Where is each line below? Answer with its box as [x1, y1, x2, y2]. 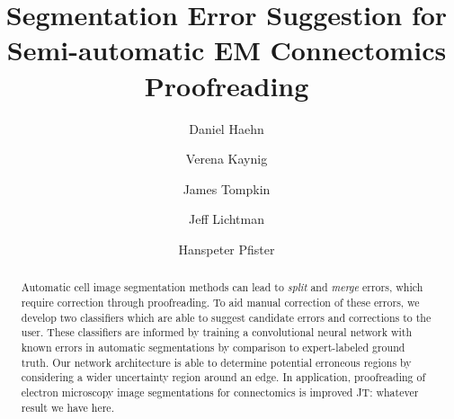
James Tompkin [182, 179, 271, 198]
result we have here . [21, 399, 114, 415]
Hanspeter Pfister [178, 239, 275, 258]
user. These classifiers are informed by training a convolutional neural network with [21, 325, 413, 340]
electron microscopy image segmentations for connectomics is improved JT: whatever [21, 384, 419, 399]
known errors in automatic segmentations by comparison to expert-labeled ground [21, 339, 405, 354]
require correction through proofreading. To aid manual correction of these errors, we [21, 294, 420, 309]
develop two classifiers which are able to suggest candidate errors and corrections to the [21, 309, 432, 325]
